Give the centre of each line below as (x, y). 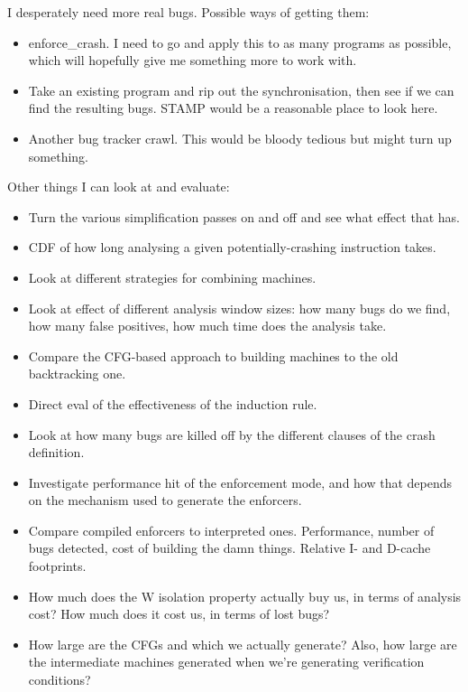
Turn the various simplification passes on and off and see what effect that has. (244, 216)
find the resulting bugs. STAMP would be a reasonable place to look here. (233, 108)
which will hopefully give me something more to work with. (193, 60)
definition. (56, 452)
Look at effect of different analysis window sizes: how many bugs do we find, (239, 308)
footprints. (57, 566)
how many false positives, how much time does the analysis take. (207, 326)
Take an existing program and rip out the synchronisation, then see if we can (241, 90)
